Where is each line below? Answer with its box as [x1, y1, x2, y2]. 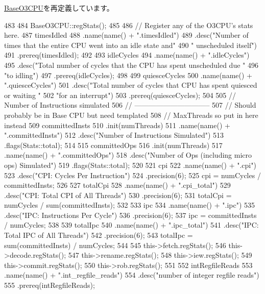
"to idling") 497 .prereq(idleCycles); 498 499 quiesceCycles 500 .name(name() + [4, 69, 252, 80]
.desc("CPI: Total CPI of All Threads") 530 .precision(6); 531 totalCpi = [4, 189, 232, 200]
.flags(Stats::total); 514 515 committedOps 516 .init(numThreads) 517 [4, 139, 223, 150]
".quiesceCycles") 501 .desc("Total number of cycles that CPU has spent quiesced [4, 80, 257, 90]
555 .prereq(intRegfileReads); [4, 280, 95, 290]
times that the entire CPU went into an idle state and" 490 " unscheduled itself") [4, 39, 257, 50]
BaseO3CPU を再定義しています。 [4, 3, 114, 13]
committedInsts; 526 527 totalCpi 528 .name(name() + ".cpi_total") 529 [4, 180, 231, 190]
